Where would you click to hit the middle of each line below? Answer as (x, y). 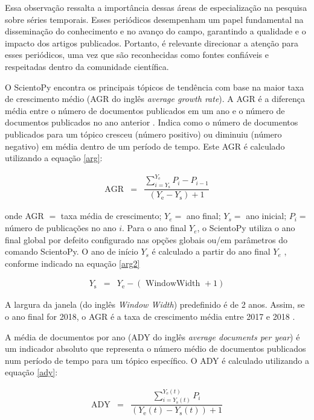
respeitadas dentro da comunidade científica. (87, 66)
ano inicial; (266, 216)
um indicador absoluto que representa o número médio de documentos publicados (155, 348)
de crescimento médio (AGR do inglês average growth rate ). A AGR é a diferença (155, 99)
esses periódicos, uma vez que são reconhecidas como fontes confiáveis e (137, 55)
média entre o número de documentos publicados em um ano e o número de (145, 110)
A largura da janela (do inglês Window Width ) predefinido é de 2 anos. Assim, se (155, 304)
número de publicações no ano (61, 228)
